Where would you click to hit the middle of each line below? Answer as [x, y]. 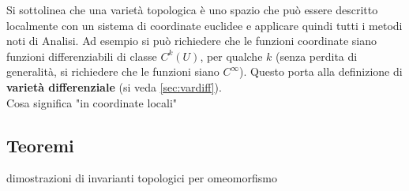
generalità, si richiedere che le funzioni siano [113, 71]
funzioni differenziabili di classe [82, 56]
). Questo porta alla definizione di [321, 71]
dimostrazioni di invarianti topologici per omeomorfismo [142, 178]
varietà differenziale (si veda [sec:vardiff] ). [114, 86]
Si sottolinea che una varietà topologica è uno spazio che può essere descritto [192, 9]
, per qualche [231, 56]
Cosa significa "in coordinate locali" [92, 102]
